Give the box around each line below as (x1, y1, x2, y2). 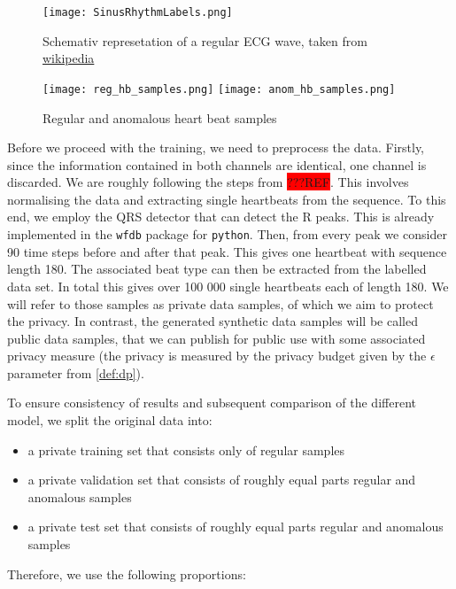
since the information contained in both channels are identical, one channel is (7, 155, 427, 174)
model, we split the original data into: (7, 411, 213, 430)
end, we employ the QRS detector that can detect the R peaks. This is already (7, 207, 435, 226)
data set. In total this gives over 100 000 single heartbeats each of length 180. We (7, 276, 449, 295)
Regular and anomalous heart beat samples (43, 108, 277, 127)
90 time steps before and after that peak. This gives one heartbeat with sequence (7, 242, 447, 260)
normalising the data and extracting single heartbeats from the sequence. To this (7, 190, 446, 208)
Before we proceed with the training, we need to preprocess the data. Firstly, (7, 138, 425, 157)
